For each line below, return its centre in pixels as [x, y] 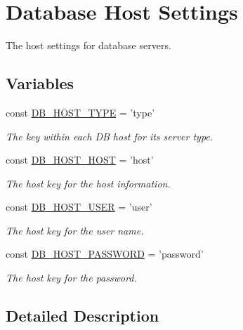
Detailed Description [83, 316]
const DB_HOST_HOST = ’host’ [80, 160]
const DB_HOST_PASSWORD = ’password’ [105, 254]
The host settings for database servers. [88, 45]
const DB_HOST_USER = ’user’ [79, 207]
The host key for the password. [71, 278]
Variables [40, 83]
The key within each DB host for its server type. [110, 136]
